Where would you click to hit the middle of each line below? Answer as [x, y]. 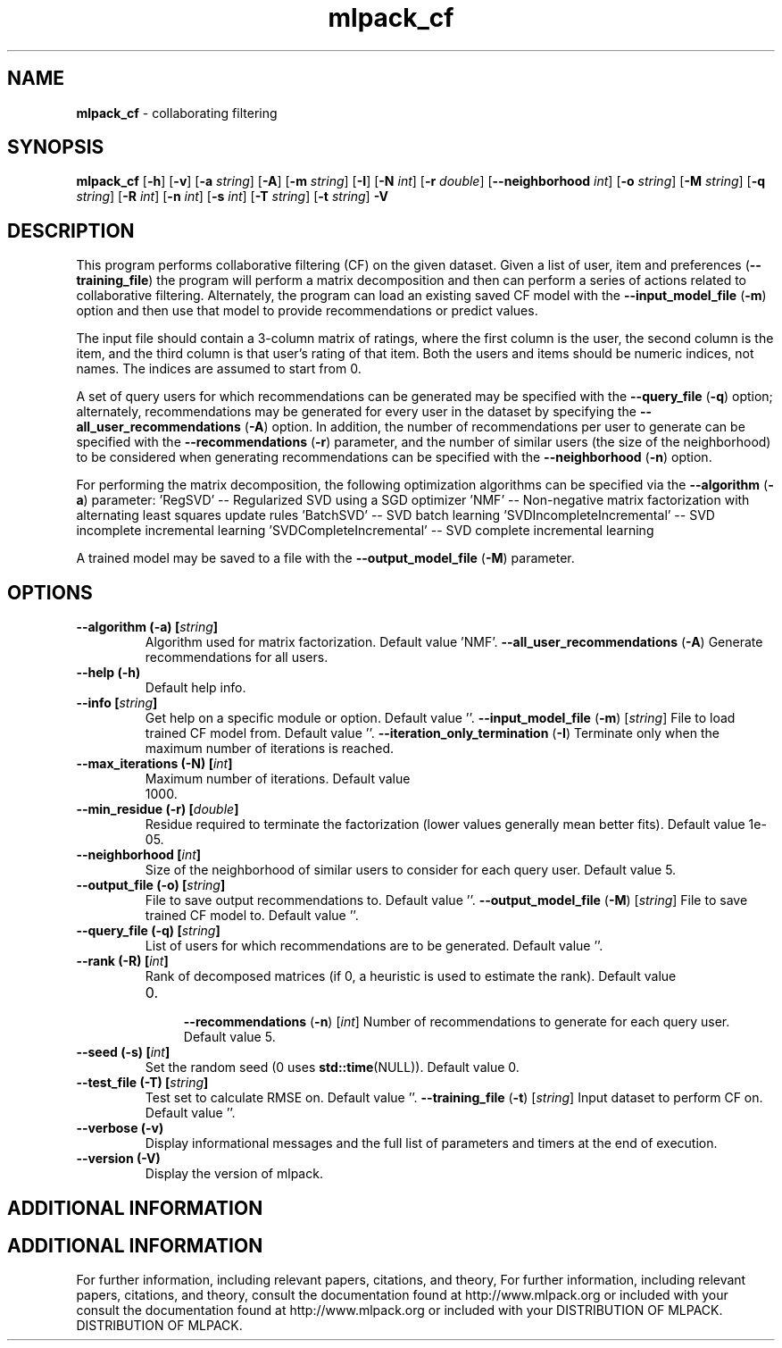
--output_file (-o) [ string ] [151, 885]
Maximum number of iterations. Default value [278, 779]
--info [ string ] [117, 703]
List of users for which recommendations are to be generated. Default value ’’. [374, 946]
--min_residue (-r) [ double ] [158, 809]
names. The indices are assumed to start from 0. [219, 369]
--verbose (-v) [120, 1128]
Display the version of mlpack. [234, 1174]
